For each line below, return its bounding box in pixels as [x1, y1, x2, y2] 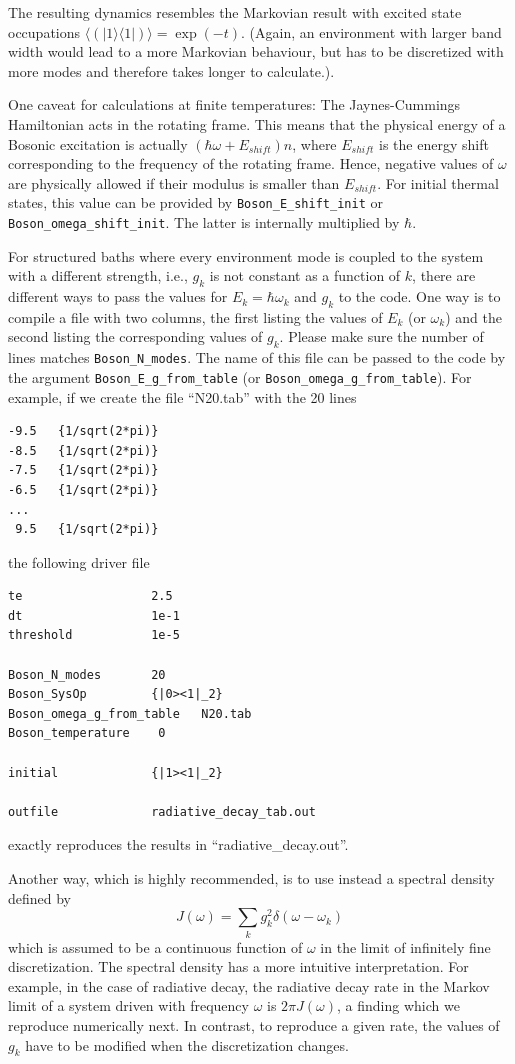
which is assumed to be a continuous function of [8, 936, 303, 957]
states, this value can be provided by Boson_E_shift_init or [8, 192, 383, 213]
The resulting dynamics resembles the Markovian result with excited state [8, 2, 462, 22]
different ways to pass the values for [8, 286, 228, 307]
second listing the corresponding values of [8, 326, 263, 347]
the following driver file [8, 551, 150, 572]
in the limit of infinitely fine [320, 936, 491, 957]
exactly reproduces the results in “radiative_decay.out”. [8, 834, 349, 855]
